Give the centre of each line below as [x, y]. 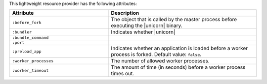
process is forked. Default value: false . [156, 55]
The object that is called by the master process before [174, 20]
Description [125, 13]
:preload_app [27, 51]
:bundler [22, 32]
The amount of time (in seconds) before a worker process [178, 67]
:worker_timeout [30, 70]
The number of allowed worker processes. [160, 61]
